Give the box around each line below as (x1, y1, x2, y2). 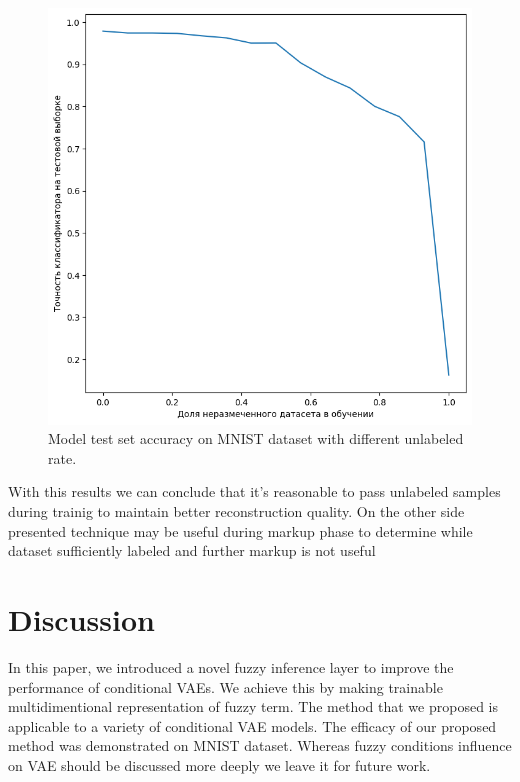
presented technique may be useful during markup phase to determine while (8, 520, 473, 541)
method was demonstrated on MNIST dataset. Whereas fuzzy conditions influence (8, 735, 512, 756)
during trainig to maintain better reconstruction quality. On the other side (8, 501, 465, 521)
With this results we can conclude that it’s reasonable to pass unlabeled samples (8, 481, 501, 502)
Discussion (8, 598, 155, 639)
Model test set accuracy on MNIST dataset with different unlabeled (48, 428, 464, 449)
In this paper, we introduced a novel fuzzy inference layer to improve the (8, 656, 454, 677)
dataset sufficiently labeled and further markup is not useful (8, 540, 376, 561)
